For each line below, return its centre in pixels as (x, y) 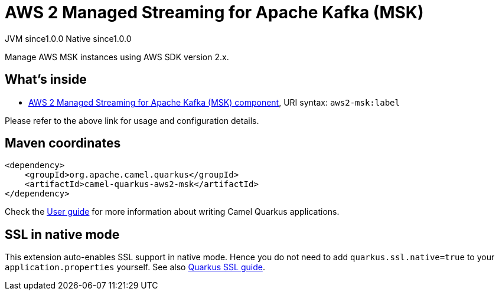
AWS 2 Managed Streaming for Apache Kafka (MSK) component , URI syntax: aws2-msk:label (214, 102)
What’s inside (46, 80)
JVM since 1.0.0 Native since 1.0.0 (68, 38)
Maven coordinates (63, 143)
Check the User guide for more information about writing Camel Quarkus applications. (172, 212)
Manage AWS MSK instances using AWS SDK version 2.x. (117, 57)
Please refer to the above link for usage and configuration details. (132, 120)
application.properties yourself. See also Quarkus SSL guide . (135, 267)
